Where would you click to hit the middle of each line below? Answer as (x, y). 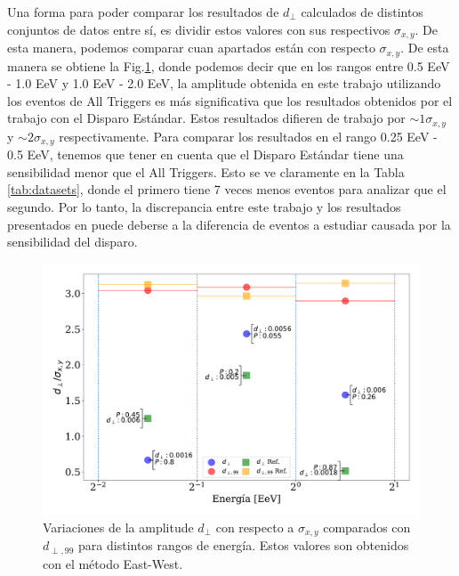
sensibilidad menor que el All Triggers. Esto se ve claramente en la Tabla (206, 171)
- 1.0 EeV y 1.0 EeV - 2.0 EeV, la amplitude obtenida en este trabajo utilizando (224, 83)
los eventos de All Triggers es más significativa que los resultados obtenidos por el (230, 100)
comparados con (367, 527)
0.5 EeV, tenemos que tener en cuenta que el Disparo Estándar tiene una (205, 154)
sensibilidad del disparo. (72, 242)
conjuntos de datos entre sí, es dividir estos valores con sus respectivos (199, 29)
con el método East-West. (113, 563)
